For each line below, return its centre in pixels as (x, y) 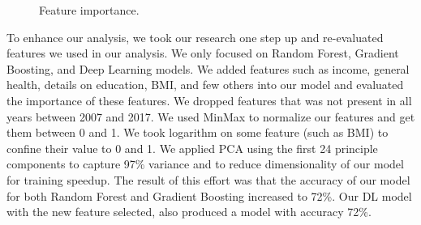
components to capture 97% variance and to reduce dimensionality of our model (205, 164)
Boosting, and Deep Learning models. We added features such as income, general (208, 68)
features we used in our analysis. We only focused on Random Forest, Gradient (203, 53)
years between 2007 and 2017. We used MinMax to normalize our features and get (211, 116)
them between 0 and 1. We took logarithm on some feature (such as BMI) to (198, 132)
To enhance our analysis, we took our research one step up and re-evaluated (195, 37)
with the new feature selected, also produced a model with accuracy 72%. (189, 212)
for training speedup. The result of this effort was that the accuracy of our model (208, 179)
